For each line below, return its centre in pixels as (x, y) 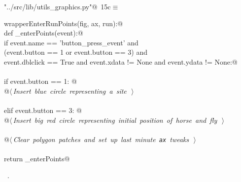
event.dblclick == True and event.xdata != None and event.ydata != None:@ (121, 61)
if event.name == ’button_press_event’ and (71, 42)
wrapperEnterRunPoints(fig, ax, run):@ (64, 23)
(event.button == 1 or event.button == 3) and (76, 52)
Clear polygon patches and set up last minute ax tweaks (101, 139)
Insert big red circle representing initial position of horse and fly (115, 120)
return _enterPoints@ (37, 158)
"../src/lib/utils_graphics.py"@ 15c (57, 6)
